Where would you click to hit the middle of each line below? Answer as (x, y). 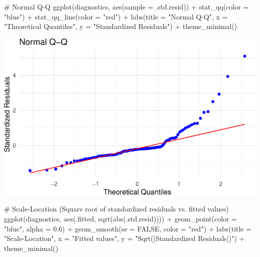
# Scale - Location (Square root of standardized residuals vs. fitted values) (116, 209)
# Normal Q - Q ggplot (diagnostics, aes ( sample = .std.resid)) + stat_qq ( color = (126, 6)
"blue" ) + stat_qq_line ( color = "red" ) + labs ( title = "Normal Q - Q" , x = (116, 16)
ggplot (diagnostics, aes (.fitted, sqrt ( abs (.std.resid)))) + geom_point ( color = (120, 218)
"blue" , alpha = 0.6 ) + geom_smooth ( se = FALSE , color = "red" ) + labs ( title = (128, 228)
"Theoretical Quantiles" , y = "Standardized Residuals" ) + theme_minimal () (121, 26)
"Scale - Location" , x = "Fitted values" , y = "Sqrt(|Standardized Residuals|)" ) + (124, 238)
